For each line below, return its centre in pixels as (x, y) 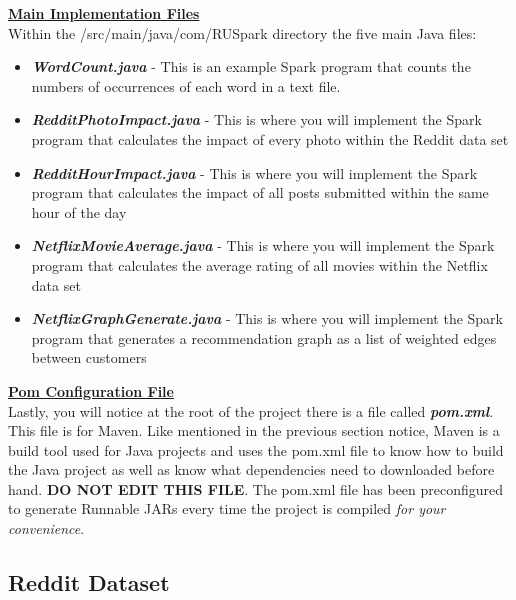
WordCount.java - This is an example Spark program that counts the (251, 66)
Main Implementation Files (104, 13)
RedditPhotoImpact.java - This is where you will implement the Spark (256, 119)
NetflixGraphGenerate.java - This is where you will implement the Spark (267, 318)
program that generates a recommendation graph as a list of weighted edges (264, 337)
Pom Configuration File (91, 390)
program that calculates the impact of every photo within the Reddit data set (270, 138)
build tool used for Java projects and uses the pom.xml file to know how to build (256, 449)
